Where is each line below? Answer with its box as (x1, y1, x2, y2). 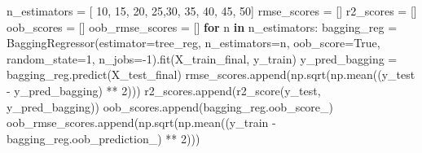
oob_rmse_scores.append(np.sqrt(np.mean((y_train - (7, 114, 276, 131)
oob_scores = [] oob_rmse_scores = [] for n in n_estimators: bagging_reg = (7, 18, 398, 35)
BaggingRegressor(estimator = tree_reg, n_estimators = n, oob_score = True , (7, 34, 380, 51)
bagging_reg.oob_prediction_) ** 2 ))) (7, 129, 200, 146)
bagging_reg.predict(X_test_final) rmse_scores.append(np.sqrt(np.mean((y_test (7, 66, 415, 83)
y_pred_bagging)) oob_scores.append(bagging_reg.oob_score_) (7, 98, 334, 115)
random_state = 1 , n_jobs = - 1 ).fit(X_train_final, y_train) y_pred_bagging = (7, 50, 398, 67)
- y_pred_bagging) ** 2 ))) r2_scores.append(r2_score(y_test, (7, 81, 321, 98)
